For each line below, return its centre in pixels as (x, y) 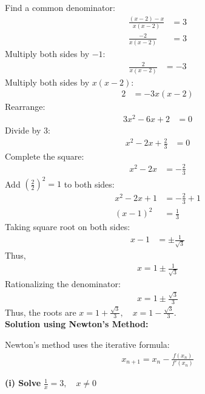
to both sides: (89, 184)
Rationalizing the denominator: (63, 283)
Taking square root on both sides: (68, 227)
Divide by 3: (28, 130)
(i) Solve (23, 383)
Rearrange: (25, 107)
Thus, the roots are (41, 312)
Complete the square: (45, 156)
